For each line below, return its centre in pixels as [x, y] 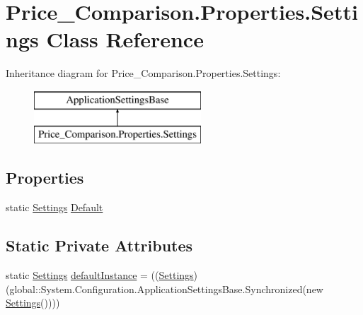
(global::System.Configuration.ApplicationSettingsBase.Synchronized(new [165, 289]
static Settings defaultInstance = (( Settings [100, 275]
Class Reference [125, 39]
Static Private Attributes [99, 245]
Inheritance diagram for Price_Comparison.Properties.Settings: [143, 73]
